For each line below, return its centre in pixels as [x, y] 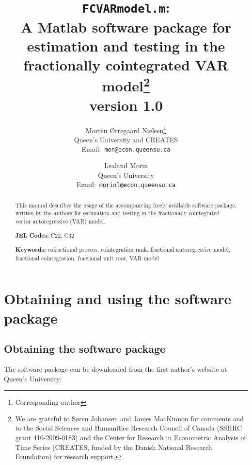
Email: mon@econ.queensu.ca [126, 149]
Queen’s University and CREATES [126, 139]
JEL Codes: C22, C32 [45, 235]
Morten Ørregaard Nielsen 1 [126, 129]
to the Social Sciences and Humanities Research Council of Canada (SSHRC [129, 428]
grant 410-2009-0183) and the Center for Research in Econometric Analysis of [131, 437]
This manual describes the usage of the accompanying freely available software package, [126, 205]
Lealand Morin [126, 165]
